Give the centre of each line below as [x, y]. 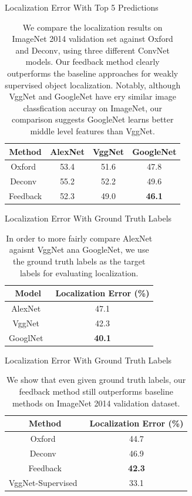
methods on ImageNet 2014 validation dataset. [96, 403]
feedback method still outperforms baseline [96, 391]
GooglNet [26, 337]
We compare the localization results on [92, 27]
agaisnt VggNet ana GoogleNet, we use [79, 249]
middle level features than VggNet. [92, 130]
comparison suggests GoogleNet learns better [92, 119]
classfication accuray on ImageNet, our [93, 108]
